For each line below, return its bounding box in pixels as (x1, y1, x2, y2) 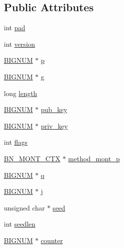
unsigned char (4, 202, 45, 212)
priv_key (41, 120, 68, 131)
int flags (4, 137, 28, 147)
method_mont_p (68, 153, 120, 163)
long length (4, 88, 37, 98)
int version (4, 38, 35, 49)
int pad (4, 22, 25, 33)
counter (41, 235, 63, 245)
